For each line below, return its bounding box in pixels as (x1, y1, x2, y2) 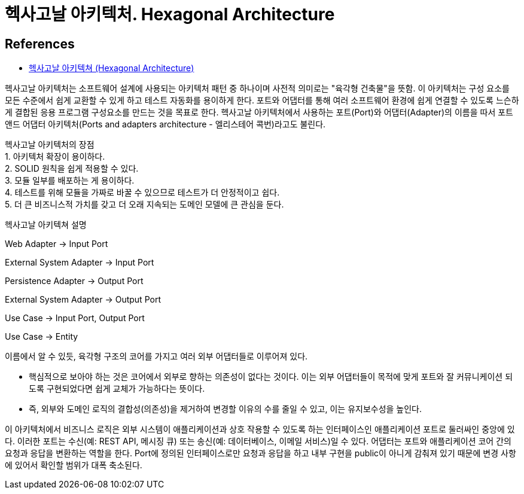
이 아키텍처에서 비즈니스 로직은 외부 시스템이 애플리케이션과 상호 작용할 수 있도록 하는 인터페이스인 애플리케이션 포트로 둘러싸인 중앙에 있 (5, 424, 515, 435)
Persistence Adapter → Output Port (5, 276, 144, 286)
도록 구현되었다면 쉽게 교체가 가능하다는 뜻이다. (29, 383, 205, 394)
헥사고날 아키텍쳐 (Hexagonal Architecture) (29, 63, 194, 74)
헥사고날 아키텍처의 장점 (5, 139, 95, 150)
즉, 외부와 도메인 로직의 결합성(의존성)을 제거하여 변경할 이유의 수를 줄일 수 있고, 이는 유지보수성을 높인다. (29, 404, 422, 414)
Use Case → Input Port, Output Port (5, 313, 145, 324)
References (5, 36, 75, 51)
